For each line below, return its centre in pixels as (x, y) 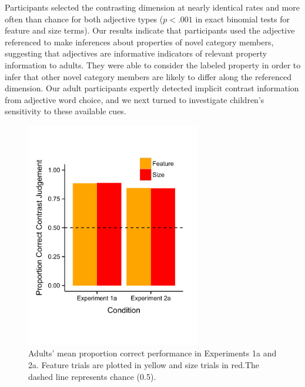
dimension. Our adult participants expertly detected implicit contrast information (152, 88)
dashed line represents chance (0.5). (92, 376)
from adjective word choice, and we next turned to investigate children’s (135, 99)
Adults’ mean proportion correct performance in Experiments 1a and (152, 353)
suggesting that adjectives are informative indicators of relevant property (136, 53)
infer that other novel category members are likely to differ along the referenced (148, 76)
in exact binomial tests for (242, 19)
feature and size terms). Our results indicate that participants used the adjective (150, 30)
